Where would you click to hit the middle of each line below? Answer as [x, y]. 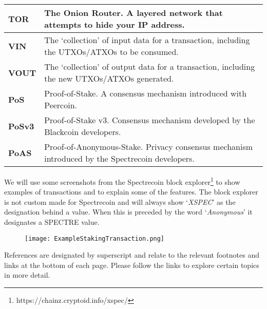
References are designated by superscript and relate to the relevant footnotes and [132, 255]
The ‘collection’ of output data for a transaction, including [150, 66]
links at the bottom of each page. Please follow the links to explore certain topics [132, 265]
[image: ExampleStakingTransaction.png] [95, 238]
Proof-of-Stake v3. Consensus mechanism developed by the [150, 120]
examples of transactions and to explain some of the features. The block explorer [131, 192]
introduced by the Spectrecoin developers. [119, 158]
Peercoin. [61, 105]
